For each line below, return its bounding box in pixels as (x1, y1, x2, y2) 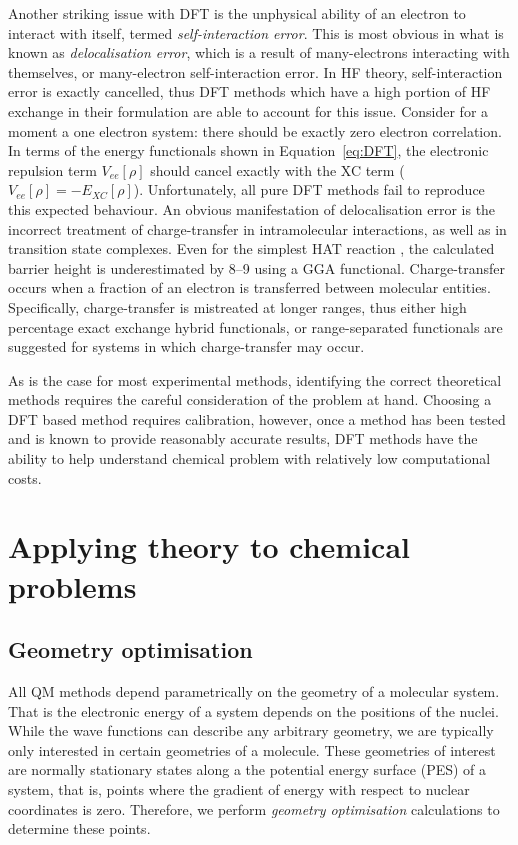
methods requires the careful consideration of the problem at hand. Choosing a (8, 389, 492, 410)
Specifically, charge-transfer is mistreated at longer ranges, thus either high (8, 296, 467, 317)
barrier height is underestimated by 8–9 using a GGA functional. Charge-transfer (8, 257, 506, 278)
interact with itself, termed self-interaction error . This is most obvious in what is (8, 22, 504, 43)
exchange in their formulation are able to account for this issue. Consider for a (8, 100, 489, 121)
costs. (8, 467, 42, 488)
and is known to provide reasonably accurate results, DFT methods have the (8, 428, 478, 449)
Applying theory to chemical (8, 526, 410, 567)
